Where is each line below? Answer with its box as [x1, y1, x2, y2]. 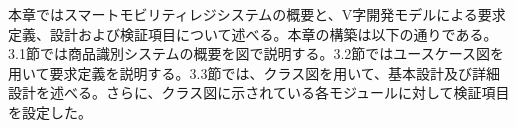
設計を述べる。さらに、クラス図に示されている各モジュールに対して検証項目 [8, 82, 510, 103]
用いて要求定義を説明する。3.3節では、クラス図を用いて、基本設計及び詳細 [8, 62, 501, 83]
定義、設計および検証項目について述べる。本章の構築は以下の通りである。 [8, 23, 498, 44]
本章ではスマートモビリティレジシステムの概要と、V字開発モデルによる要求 [8, 4, 506, 24]
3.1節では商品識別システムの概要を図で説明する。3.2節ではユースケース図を [8, 43, 504, 64]
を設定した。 [8, 101, 92, 122]
